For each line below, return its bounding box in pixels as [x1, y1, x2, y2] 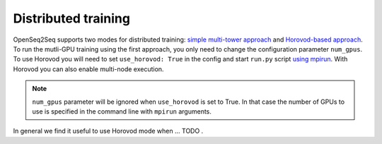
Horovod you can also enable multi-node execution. [13, 64, 164, 73]
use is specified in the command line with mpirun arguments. [32, 107, 212, 116]
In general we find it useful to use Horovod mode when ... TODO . [13, 127, 204, 136]
